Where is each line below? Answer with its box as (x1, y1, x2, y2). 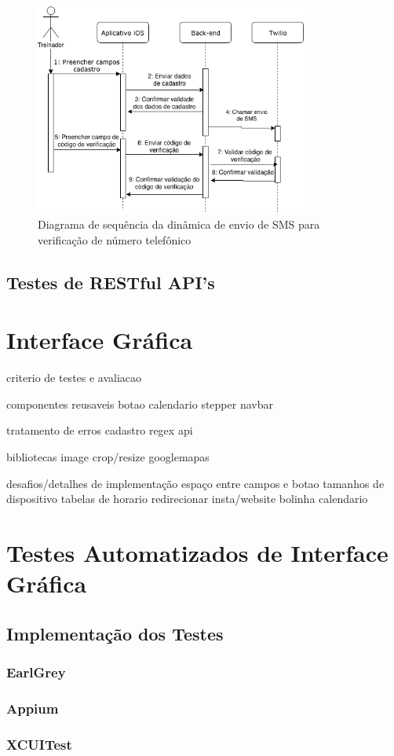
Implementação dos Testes (6, 621, 224, 645)
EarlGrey (6, 662, 66, 682)
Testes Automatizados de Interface (6, 537, 389, 569)
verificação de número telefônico (38, 231, 192, 248)
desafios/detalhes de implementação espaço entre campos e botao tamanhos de (6, 475, 385, 491)
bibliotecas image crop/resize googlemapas (6, 449, 210, 465)
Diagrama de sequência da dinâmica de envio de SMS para (38, 216, 320, 233)
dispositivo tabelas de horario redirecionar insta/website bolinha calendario (6, 490, 368, 507)
